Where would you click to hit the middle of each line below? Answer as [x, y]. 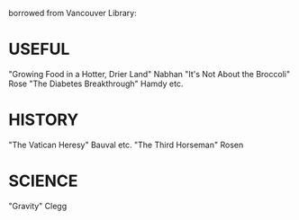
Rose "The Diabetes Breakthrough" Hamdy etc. [96, 84]
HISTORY [44, 120]
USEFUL [39, 49]
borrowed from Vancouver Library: [72, 13]
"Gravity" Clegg [38, 206]
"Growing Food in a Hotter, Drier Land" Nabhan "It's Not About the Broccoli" [149, 74]
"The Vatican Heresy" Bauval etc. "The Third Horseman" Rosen [126, 145]
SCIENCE [43, 181]
